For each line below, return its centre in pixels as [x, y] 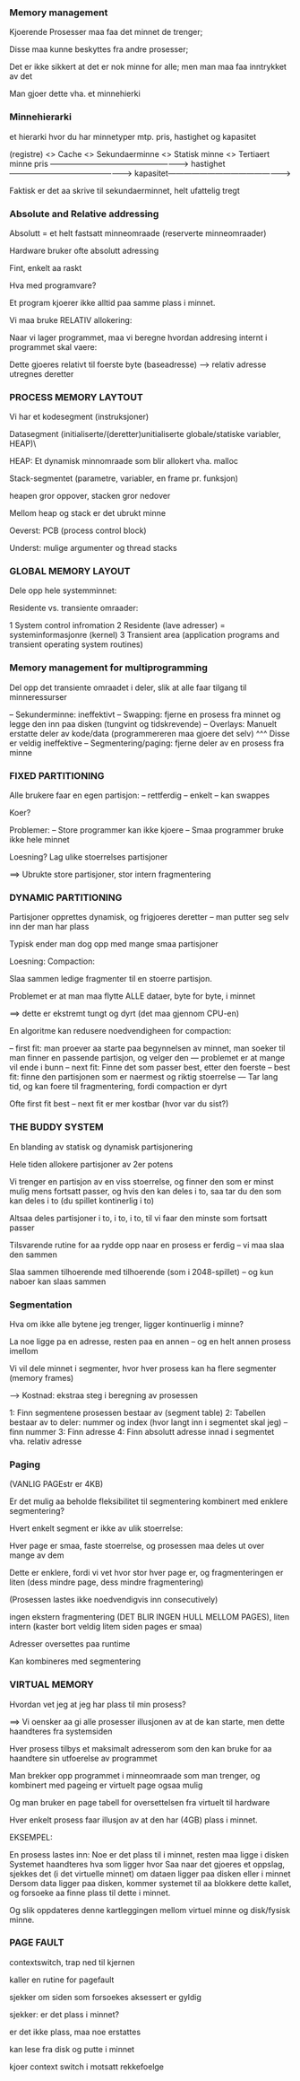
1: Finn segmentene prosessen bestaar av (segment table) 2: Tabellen [137, 1412]
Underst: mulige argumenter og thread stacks [93, 548]
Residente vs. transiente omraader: [74, 608]
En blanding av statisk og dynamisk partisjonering [101, 1147]
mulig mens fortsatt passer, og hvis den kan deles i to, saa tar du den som [146, 1191]
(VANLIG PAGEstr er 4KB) [56, 1484]
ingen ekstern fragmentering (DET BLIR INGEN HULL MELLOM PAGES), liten [150, 1617]
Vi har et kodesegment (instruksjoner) [79, 417]
